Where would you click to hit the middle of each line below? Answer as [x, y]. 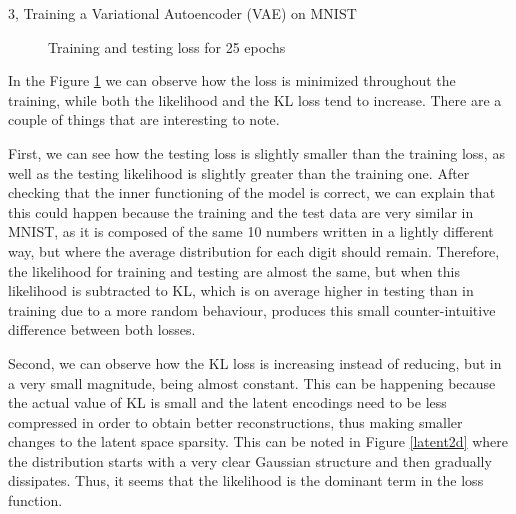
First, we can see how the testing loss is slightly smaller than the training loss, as [256, 152]
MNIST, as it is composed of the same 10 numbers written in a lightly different [251, 231]
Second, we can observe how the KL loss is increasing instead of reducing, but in [255, 362]
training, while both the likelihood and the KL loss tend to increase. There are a [255, 99]
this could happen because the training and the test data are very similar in [241, 211]
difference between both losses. [102, 329]
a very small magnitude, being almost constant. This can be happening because [252, 382]
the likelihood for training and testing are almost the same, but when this [234, 270]
